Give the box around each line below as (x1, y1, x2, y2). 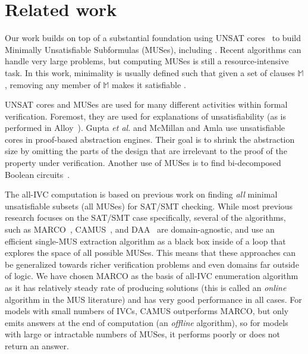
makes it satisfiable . (112, 78, 186, 90)
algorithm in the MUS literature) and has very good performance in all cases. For (5, 293, 302, 305)
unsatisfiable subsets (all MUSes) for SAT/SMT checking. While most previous (5, 199, 293, 212)
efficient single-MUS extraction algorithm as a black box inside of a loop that (5, 234, 286, 247)
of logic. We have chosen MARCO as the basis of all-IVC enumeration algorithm (5, 270, 298, 282)
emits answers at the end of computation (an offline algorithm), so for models (5, 316, 288, 328)
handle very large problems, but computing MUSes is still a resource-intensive (5, 55, 289, 67)
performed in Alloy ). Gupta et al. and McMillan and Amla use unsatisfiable (5, 121, 285, 134)
